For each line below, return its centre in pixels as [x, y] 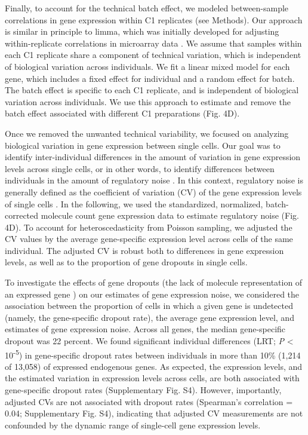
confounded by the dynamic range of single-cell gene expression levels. [133, 425]
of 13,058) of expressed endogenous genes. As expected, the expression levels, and [154, 366]
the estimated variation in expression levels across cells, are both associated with [152, 378]
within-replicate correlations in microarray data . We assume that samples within [153, 43]
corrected [22, 215]
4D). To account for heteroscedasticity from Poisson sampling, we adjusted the [149, 227]
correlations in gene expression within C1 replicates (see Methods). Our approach [154, 19]
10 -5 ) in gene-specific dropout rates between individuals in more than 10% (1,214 [153, 354]
